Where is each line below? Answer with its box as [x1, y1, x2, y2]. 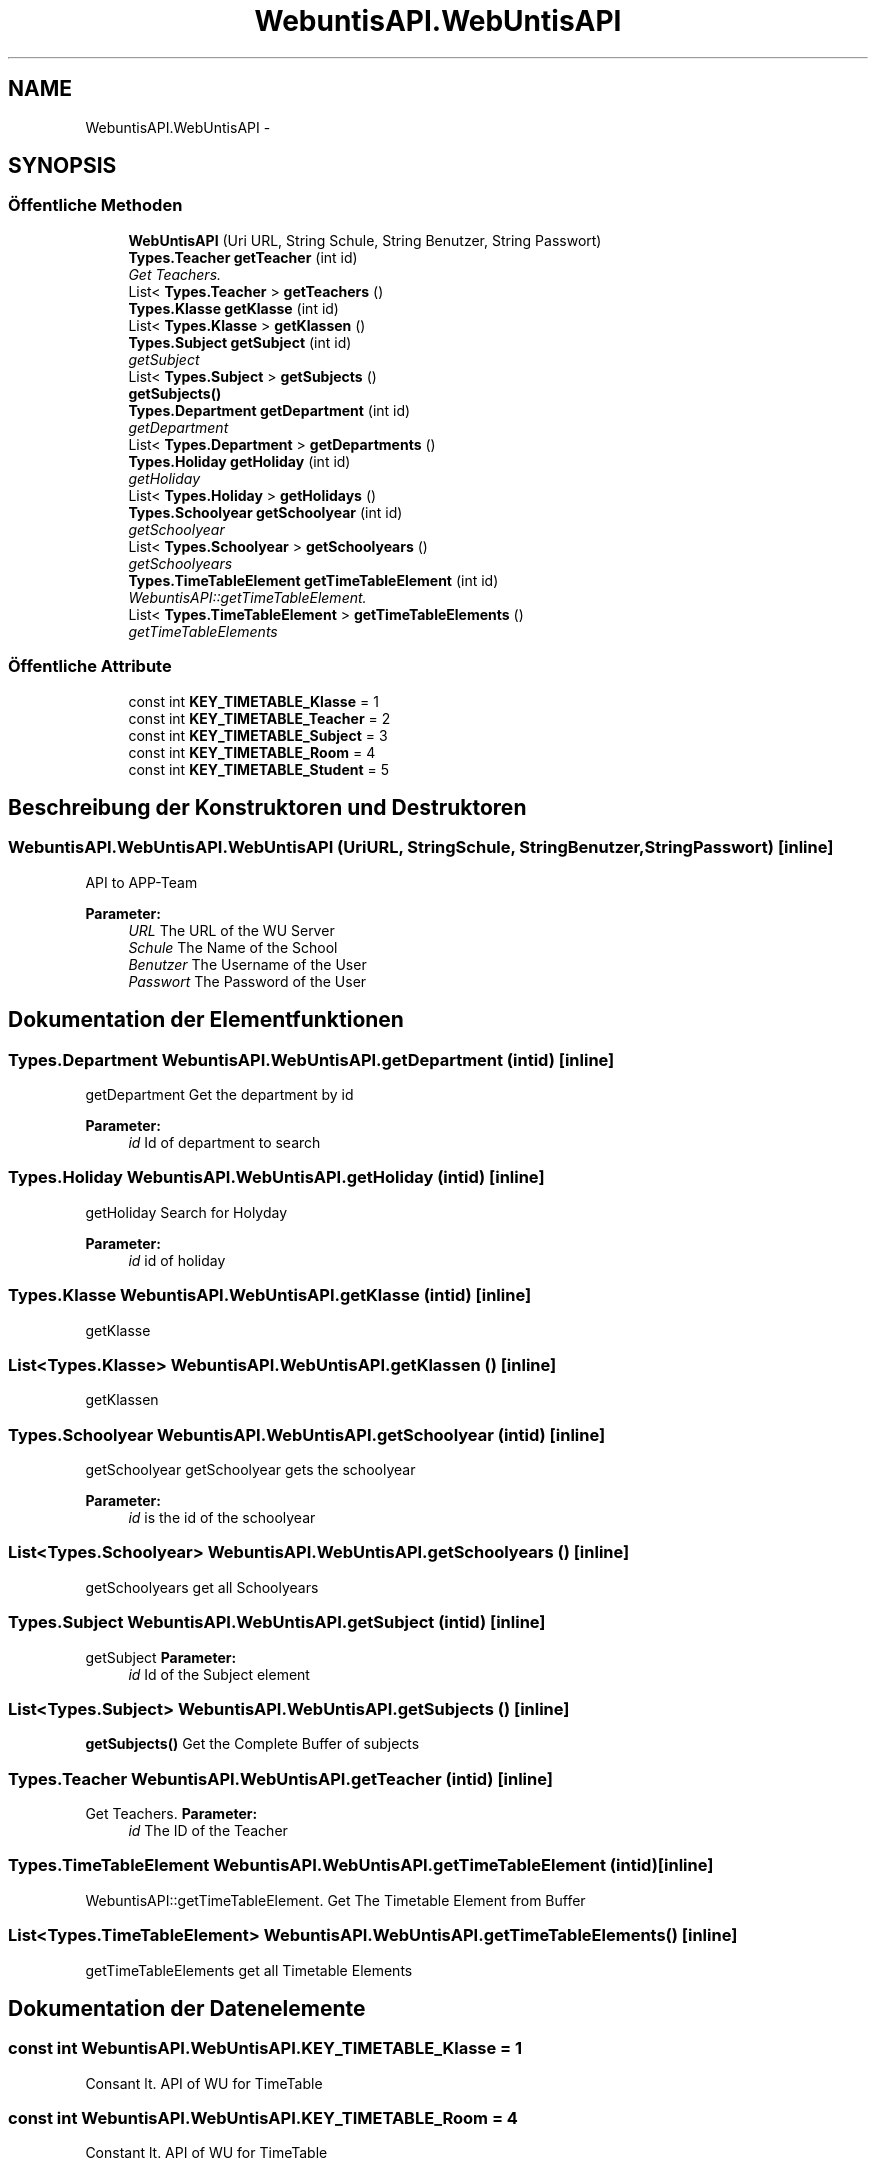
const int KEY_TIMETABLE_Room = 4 [128, 743, 376, 761]
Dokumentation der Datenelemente [8, 1995, 366, 2021]
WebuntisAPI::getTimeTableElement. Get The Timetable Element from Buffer [85, 1891, 586, 1909]
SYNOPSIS [8, 153, 117, 179]
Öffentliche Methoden [8, 195, 183, 216]
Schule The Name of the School [128, 938, 338, 956]
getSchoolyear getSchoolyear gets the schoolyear [85, 1461, 416, 1478]
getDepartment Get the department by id [85, 1086, 354, 1103]
